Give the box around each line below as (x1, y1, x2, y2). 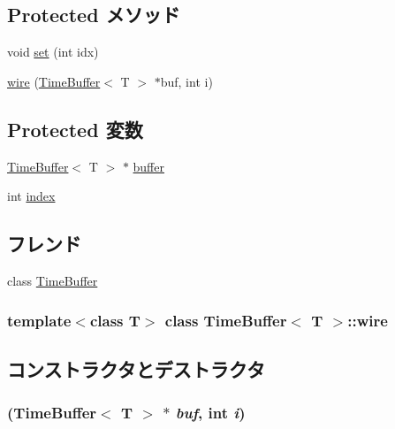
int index (7, 187, 56, 205)
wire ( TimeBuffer (7, 72, 101, 90)
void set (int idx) (7, 42, 99, 61)
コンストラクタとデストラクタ (7, 355, 265, 382)
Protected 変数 (7, 115, 143, 142)
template (7, 309, 72, 331)
